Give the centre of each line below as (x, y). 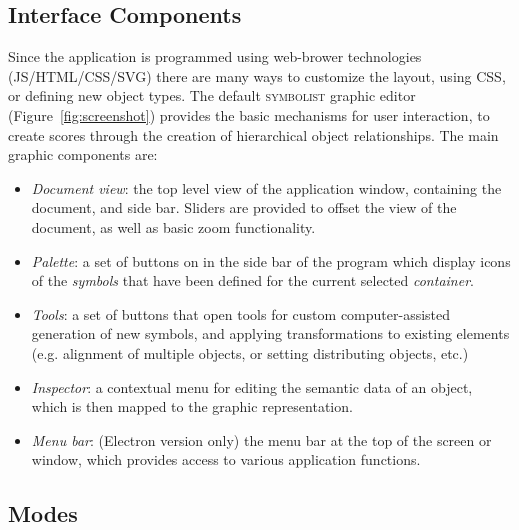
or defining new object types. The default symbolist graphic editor (212, 95)
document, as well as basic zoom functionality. (173, 226)
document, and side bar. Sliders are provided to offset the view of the (244, 207)
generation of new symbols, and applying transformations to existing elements (270, 333)
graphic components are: (83, 154)
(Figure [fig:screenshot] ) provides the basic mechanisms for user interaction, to (249, 114)
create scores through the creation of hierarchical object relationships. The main (253, 134)
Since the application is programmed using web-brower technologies (215, 56)
